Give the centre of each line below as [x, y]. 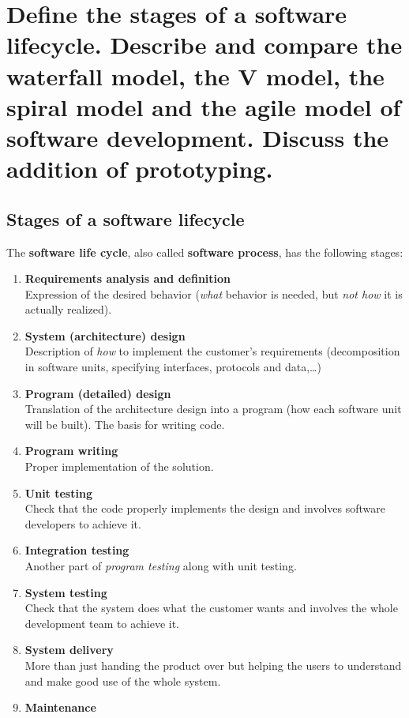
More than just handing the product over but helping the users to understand [213, 665]
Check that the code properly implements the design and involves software [205, 508]
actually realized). [68, 309]
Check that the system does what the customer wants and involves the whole [211, 608]
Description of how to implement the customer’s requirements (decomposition [212, 351]
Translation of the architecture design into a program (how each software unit [213, 409]
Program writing [71, 451]
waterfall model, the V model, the [195, 75]
